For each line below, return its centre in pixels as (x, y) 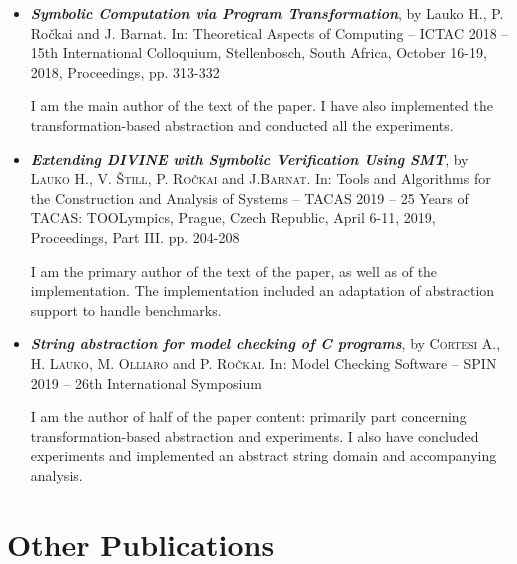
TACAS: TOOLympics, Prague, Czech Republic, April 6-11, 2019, (233, 217)
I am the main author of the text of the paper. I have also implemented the (261, 105)
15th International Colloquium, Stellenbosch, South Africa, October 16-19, (258, 52)
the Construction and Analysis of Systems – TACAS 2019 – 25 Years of (249, 197)
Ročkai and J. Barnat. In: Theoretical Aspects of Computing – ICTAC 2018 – (269, 32)
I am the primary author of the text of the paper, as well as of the (234, 270)
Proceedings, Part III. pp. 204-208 (135, 236)
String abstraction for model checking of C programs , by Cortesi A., (265, 343)
